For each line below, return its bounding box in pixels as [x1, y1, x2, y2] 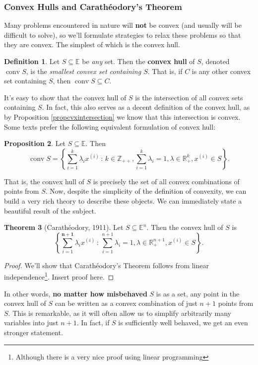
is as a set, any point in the [156, 288, 240, 298]
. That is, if [147, 66, 183, 76]
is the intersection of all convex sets [135, 92, 243, 102]
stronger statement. [4, 327, 63, 337]
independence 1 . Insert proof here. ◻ [4, 270, 114, 282]
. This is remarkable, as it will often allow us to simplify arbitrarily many [8, 307, 231, 318]
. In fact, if [76, 317, 110, 328]
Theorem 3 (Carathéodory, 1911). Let [4, 222, 124, 232]
